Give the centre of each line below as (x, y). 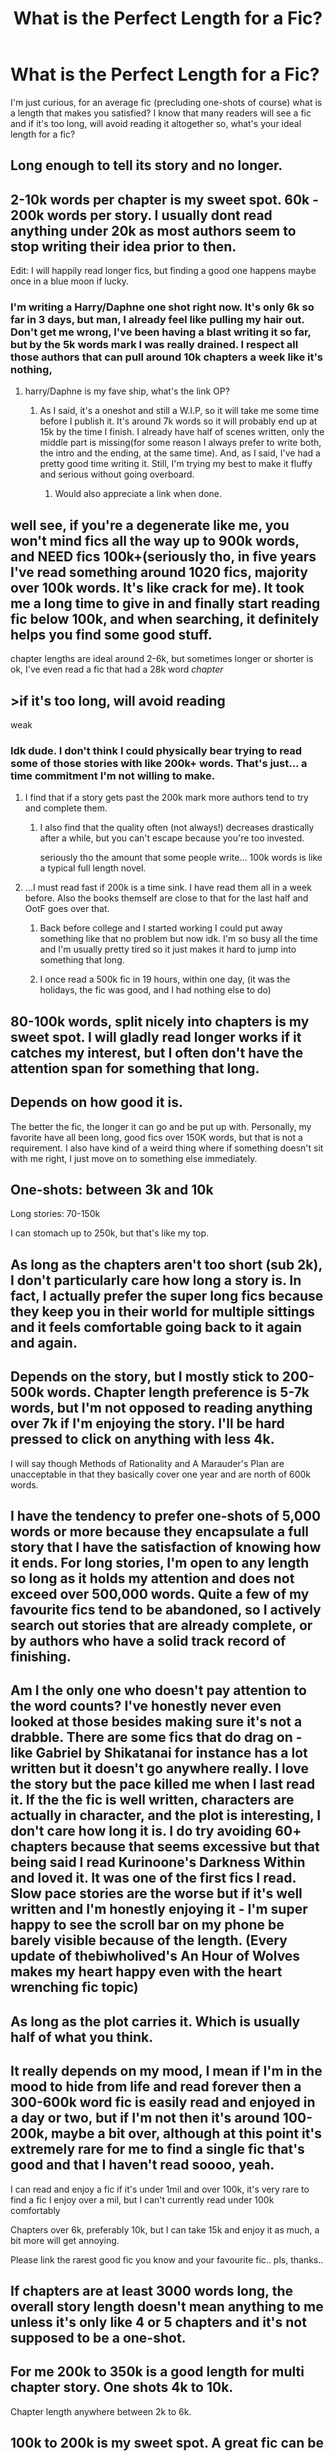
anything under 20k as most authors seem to (153, 230)
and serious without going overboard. (117, 474)
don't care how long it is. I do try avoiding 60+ (156, 1831)
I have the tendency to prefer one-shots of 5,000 (166, 1515)
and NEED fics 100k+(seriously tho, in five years (163, 556)
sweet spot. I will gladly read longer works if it (156, 1037)
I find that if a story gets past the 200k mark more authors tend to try (166, 798)
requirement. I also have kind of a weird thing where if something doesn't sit (167, 1148)
